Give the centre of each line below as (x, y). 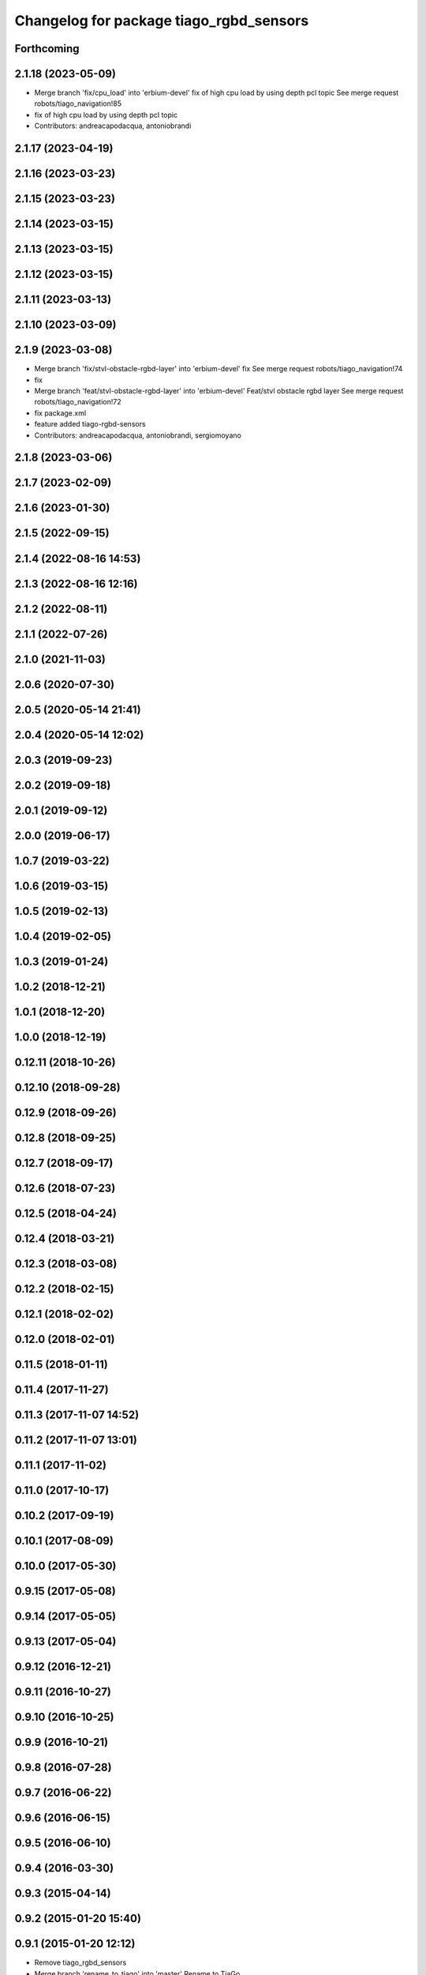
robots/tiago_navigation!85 (78, 103)
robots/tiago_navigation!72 (78, 402)
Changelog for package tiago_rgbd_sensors (162, 21)
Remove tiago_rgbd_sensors (80, 1962)
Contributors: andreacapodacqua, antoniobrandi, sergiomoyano (138, 435)
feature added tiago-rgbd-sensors (90, 424)
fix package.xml (60, 413)
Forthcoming (47, 49)
